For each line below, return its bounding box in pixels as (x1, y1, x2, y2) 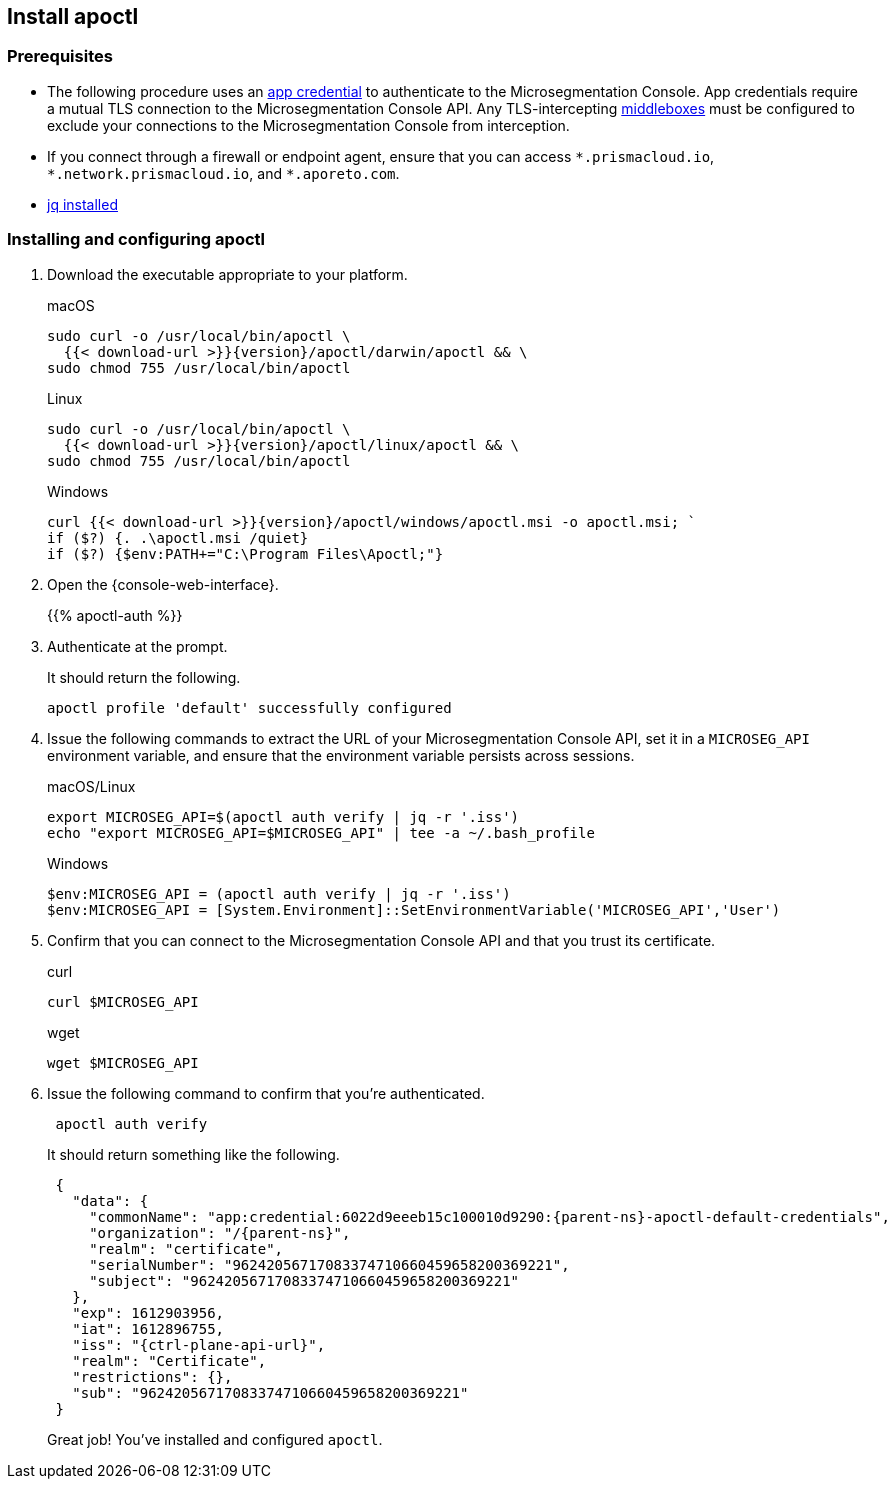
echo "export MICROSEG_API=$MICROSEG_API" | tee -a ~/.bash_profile (47, 824, 595, 841)
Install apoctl (7, 4, 139, 29)
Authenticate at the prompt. (47, 637, 228, 655)
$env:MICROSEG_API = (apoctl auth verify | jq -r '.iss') (47, 885, 511, 902)
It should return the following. (47, 668, 241, 686)
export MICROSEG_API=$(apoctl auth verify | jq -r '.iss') (47, 808, 520, 825)
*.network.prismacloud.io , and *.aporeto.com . (47, 164, 400, 182)
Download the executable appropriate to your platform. (47, 265, 408, 283)
